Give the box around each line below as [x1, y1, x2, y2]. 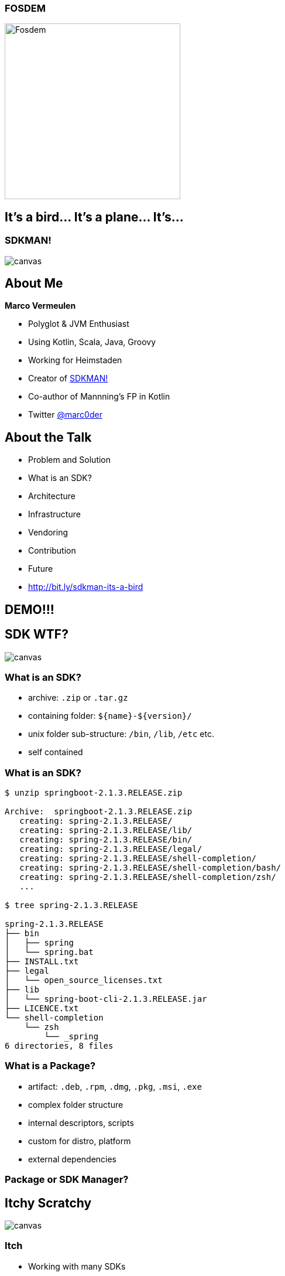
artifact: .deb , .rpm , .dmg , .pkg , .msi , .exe [28, 1081, 202, 1091]
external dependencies [28, 1154, 117, 1164]
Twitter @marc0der [28, 410, 102, 420]
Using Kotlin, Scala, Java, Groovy [28, 337, 156, 347]
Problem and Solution [28, 455, 111, 465]
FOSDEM [5, 2, 46, 14]
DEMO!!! [5, 602, 54, 617]
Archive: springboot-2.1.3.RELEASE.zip [5, 807, 193, 817]
